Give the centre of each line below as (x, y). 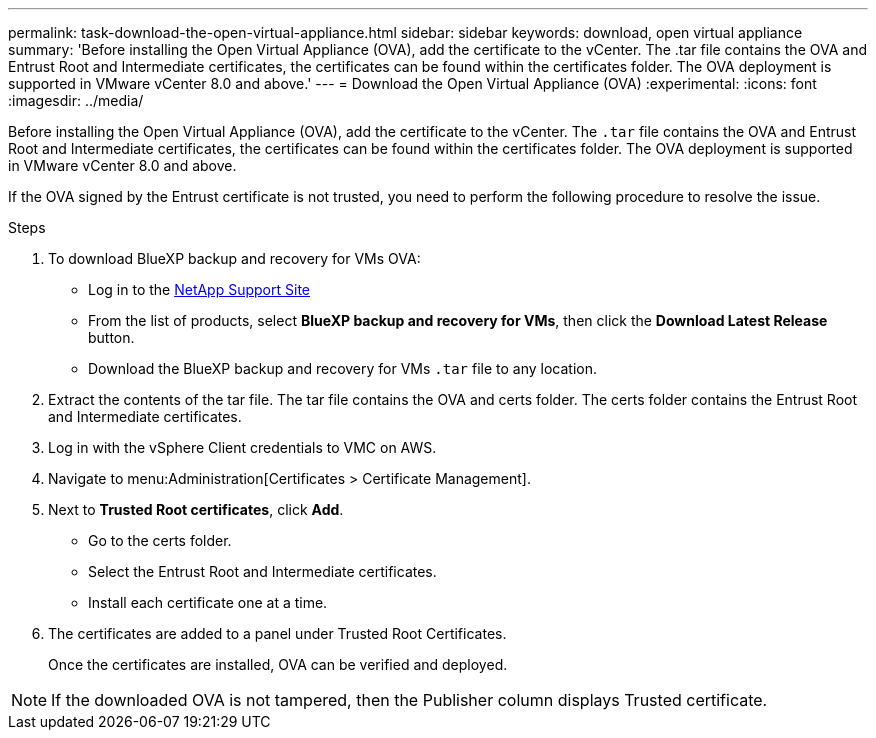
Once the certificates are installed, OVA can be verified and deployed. (278, 664)
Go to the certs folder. (160, 540)
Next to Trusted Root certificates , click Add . (196, 509)
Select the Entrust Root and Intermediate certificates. (262, 571)
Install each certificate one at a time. (208, 602)
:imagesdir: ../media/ (76, 100)
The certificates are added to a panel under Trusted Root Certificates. (277, 633)
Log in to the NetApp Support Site (199, 289)
